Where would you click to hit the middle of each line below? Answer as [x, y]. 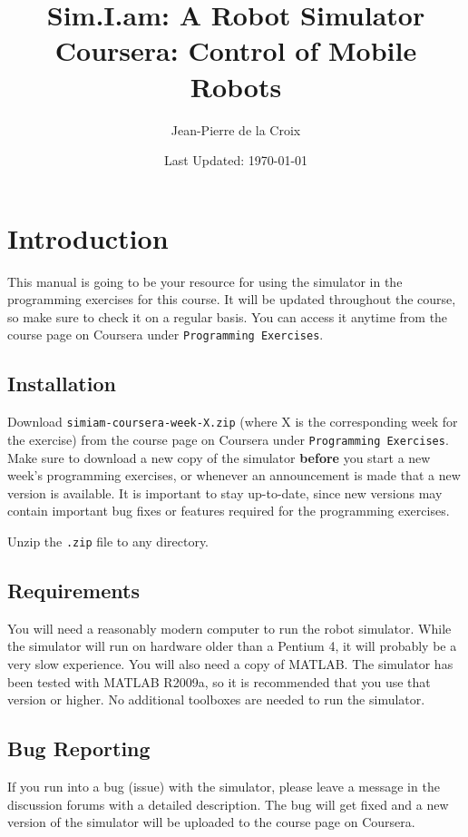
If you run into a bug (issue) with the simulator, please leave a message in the [224, 786]
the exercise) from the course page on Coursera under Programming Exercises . [228, 439]
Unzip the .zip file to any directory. [108, 541]
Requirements [73, 590]
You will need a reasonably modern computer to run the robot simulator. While [229, 628]
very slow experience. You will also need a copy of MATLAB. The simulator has [230, 664]
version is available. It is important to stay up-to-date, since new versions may [225, 492]
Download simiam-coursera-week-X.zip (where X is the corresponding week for [233, 422]
